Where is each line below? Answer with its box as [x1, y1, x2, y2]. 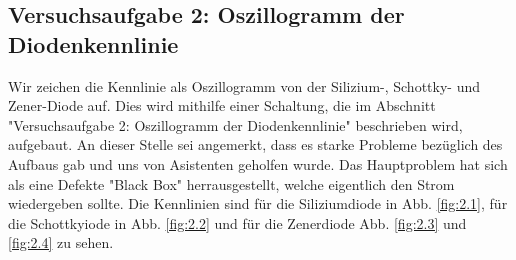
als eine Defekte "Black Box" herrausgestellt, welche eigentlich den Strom [8, 173, 455, 194]
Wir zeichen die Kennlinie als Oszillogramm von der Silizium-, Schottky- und [8, 75, 481, 96]
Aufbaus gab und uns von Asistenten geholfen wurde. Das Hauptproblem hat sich [8, 153, 508, 174]
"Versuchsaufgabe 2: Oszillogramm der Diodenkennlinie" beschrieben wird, [8, 114, 463, 135]
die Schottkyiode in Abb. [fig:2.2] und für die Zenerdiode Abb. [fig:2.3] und [8, 212, 467, 233]
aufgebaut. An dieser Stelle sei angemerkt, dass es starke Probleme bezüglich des [8, 134, 503, 155]
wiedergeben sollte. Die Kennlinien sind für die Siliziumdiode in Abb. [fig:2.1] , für [8, 193, 508, 214]
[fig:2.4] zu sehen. [8, 232, 114, 253]
